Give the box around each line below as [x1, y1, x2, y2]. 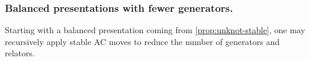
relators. [5, 47, 35, 59]
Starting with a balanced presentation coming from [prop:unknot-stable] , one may [5, 24, 305, 36]
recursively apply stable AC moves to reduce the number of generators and [5, 35, 280, 47]
